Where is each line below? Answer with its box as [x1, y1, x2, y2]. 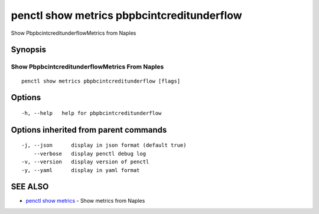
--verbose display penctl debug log [33, 150, 147, 157]
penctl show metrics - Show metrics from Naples [25, 197, 145, 205]
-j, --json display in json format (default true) [21, 142, 187, 149]
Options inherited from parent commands [11, 124, 167, 135]
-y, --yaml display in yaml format [21, 167, 140, 173]
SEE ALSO [11, 182, 49, 192]
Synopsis [11, 45, 47, 55]
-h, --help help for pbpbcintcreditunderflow [21, 110, 162, 116]
